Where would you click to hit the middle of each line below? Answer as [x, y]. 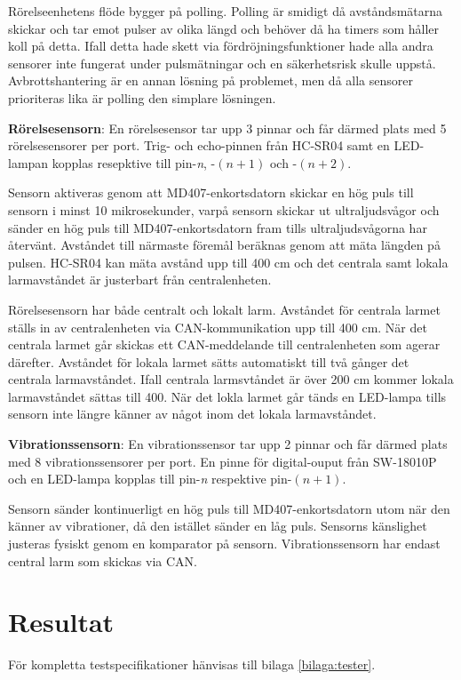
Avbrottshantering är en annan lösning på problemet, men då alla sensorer [211, 80]
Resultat [61, 622]
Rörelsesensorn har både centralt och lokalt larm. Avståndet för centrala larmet [224, 309]
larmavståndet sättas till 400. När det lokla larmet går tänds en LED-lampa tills [227, 396]
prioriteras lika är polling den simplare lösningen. [142, 97]
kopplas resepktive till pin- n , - [134, 162]
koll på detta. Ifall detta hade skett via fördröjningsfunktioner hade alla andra [221, 46]
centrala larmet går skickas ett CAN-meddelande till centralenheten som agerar [224, 344]
